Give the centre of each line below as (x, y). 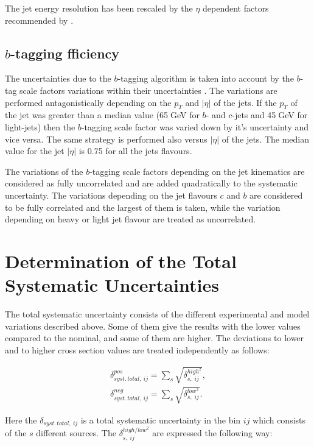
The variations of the (44, 171)
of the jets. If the (245, 102)
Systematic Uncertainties (112, 285)
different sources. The (76, 433)
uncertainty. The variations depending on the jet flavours (111, 195)
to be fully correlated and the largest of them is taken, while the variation (143, 207)
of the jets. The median (266, 139)
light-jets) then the (40, 126)
